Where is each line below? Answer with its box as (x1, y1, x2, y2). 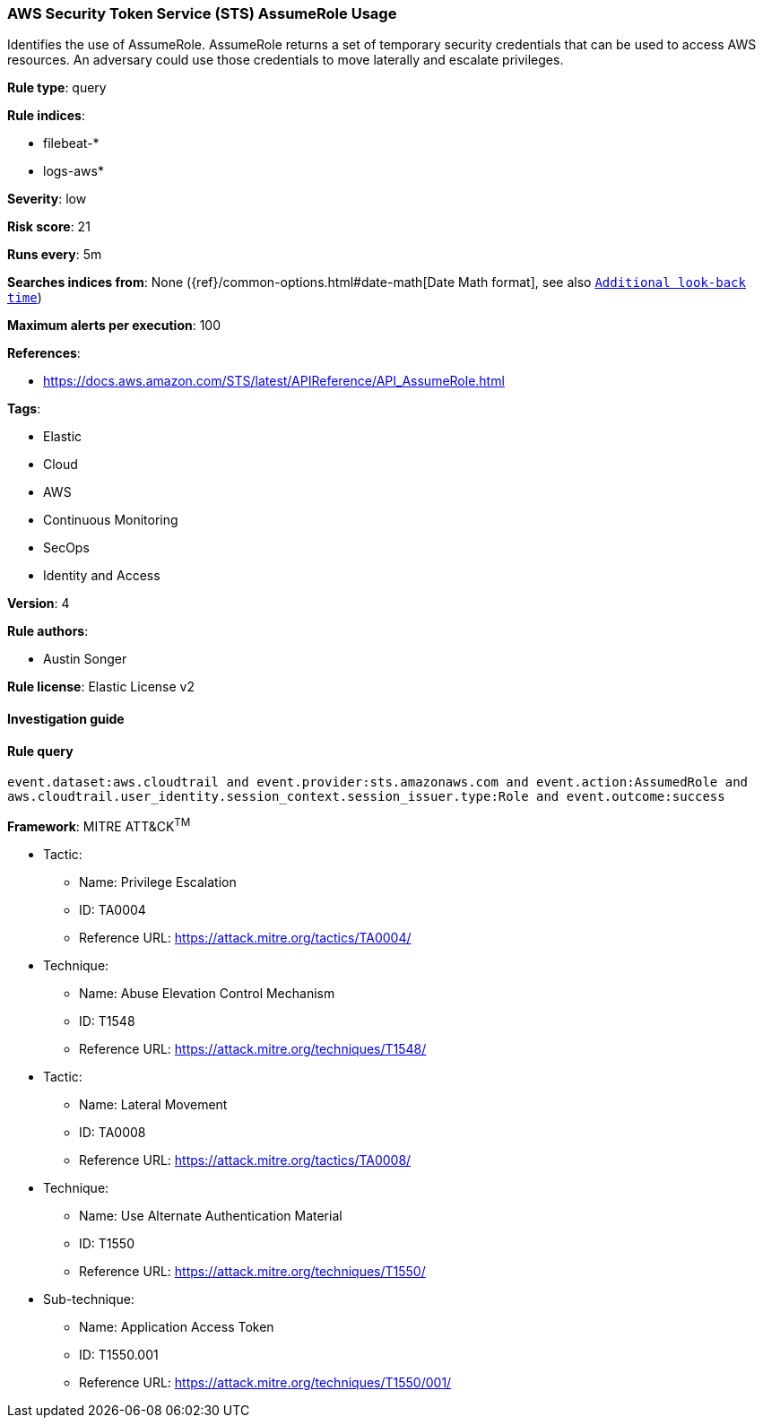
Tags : (7, 401, 41, 417)
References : (7, 345, 81, 361)
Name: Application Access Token (79, 1318, 274, 1334)
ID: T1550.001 (79, 1346, 159, 1362)
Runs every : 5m (7, 247, 102, 263)
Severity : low (7, 191, 87, 207)
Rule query (7, 743, 74, 759)
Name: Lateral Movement (79, 1096, 228, 1112)
